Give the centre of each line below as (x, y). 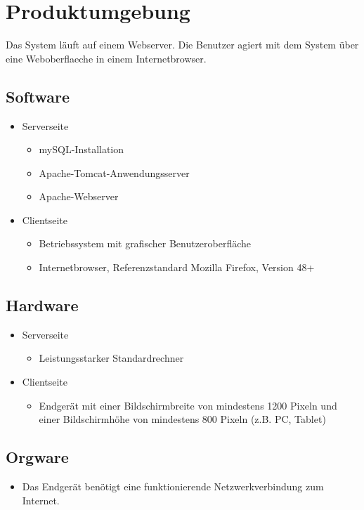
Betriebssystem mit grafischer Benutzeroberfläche (145, 243)
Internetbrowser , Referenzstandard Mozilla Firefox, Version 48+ (177, 267)
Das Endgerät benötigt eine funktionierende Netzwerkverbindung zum (173, 486)
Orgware (37, 457)
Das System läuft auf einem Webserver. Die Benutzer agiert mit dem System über (182, 45)
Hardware (42, 305)
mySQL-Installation (82, 149)
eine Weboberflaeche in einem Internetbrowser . (106, 58)
